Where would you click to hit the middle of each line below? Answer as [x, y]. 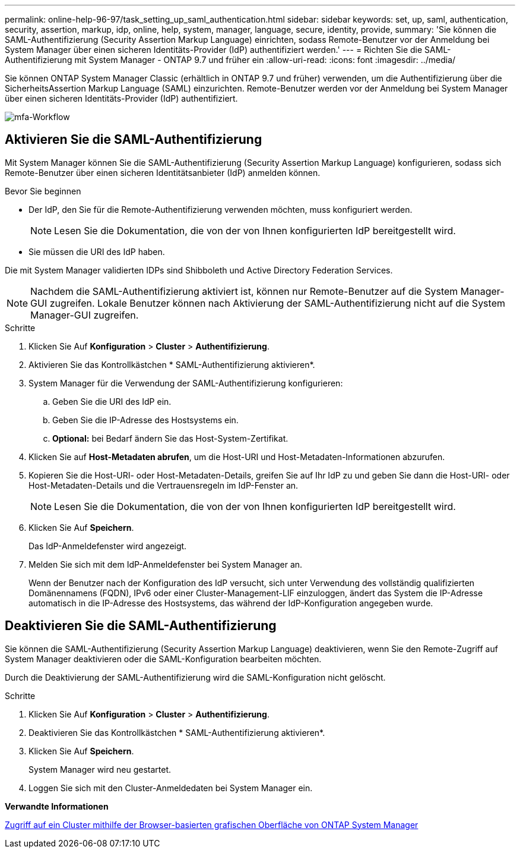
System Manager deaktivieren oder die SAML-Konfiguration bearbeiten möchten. [163, 659]
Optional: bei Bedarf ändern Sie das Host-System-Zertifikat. [170, 438]
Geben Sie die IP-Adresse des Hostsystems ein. [145, 420]
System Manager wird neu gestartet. [100, 769]
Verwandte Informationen [57, 806]
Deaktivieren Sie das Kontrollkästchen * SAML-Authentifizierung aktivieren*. [177, 732]
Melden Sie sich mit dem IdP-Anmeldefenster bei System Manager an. [166, 564]
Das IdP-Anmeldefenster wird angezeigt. [108, 546]
